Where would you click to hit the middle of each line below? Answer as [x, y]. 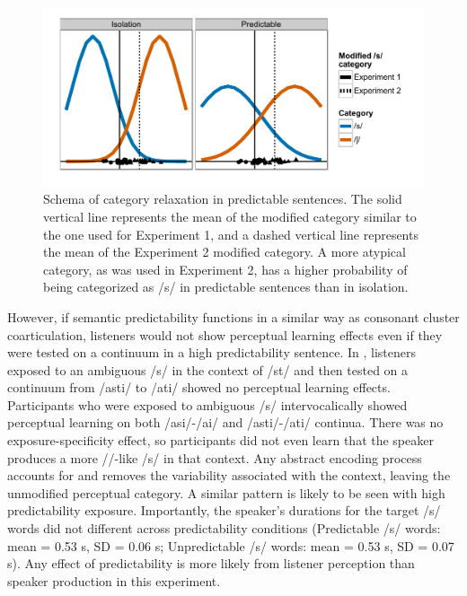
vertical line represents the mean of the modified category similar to [230, 216]
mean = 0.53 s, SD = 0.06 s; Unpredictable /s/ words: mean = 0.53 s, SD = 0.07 [231, 545]
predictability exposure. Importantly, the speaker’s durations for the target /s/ [224, 510]
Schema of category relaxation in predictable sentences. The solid [223, 199]
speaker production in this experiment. [114, 580]
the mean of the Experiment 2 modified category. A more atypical [225, 252]
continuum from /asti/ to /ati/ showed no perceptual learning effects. [199, 387]
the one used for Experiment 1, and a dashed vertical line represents [231, 234]
